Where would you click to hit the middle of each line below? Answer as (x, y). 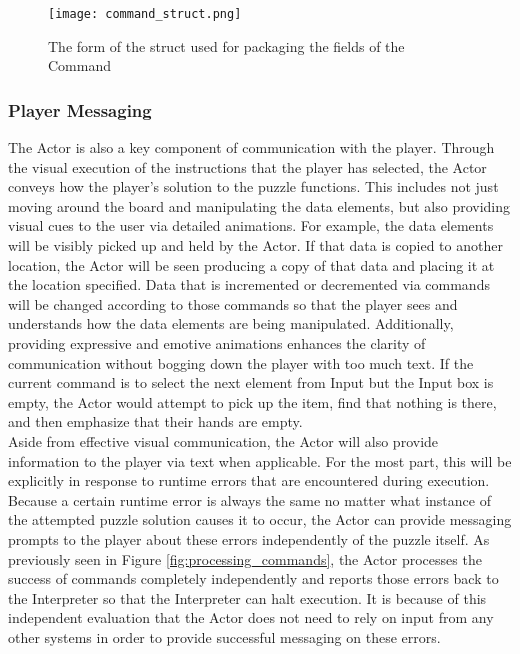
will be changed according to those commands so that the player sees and (233, 303)
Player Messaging (80, 109)
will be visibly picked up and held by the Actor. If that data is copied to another (255, 245)
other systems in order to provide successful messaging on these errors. (224, 636)
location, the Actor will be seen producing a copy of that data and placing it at (251, 264)
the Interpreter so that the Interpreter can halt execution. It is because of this (247, 597)
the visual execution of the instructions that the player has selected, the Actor (247, 166)
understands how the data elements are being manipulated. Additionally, (231, 323)
